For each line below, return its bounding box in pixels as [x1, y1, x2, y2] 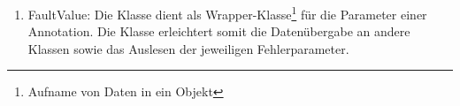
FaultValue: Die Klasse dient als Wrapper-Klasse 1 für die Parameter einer [27, 3, 427, 23]
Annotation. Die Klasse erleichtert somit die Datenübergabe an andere [27, 22, 410, 41]
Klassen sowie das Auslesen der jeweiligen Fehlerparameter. [27, 39, 349, 57]
